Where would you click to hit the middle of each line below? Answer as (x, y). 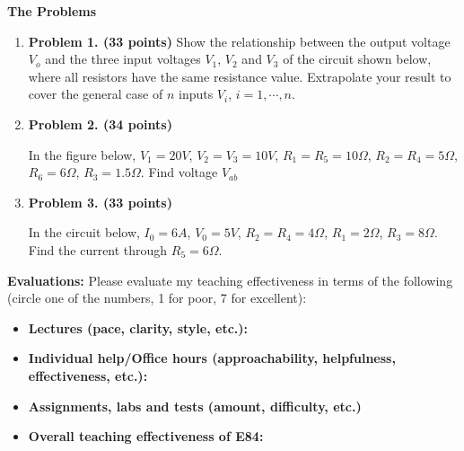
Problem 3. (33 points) (100, 202)
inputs (196, 94)
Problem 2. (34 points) (100, 124)
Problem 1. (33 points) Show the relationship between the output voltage (239, 41)
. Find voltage (179, 172)
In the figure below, (82, 154)
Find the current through (98, 249)
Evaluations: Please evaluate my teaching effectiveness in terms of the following (230, 280)
